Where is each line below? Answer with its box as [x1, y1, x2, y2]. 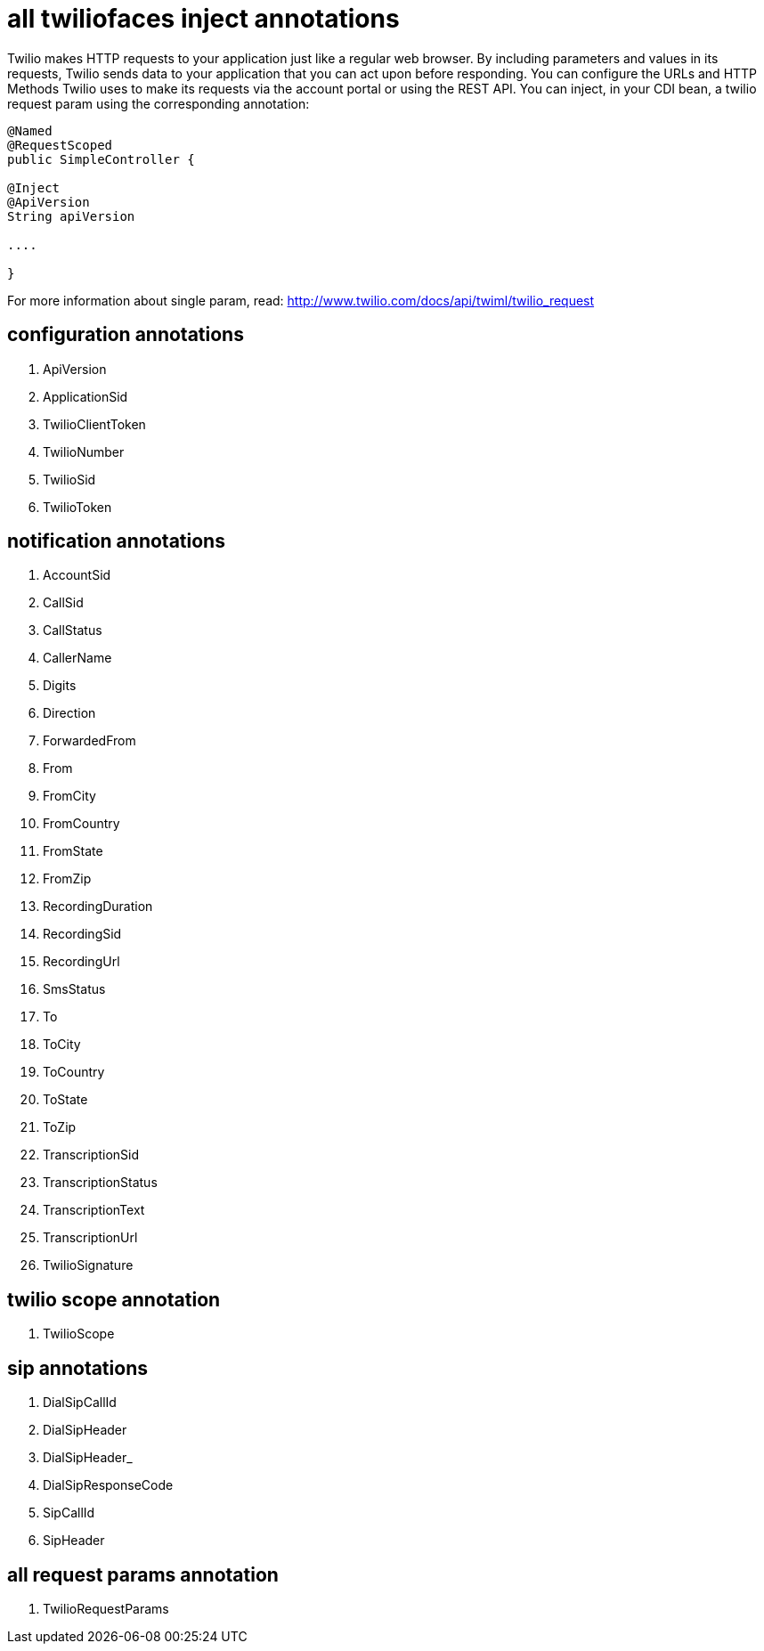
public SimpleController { [7, 151, 195, 167]
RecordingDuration [43, 899, 153, 915]
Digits [43, 678, 77, 694]
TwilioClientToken [43, 416, 146, 432]
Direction [43, 705, 96, 721]
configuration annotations [7, 323, 244, 346]
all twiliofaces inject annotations [7, 4, 400, 34]
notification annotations [7, 530, 225, 553]
